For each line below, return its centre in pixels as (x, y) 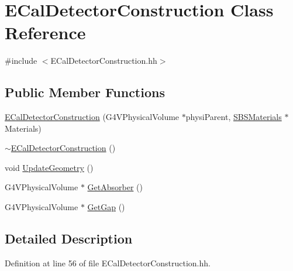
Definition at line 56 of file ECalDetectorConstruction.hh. (108, 263)
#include (21, 61)
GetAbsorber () (115, 187)
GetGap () (106, 207)
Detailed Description (69, 239)
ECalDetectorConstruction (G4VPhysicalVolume (92, 117)
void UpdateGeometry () (49, 167)
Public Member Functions (85, 92)
